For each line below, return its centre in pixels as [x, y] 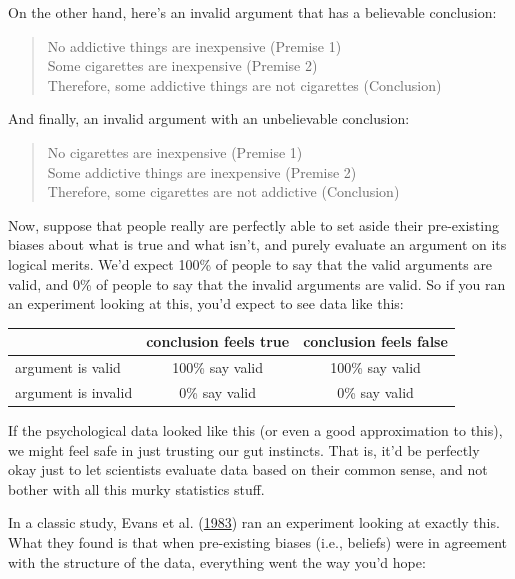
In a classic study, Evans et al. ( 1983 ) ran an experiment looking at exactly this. [254, 522]
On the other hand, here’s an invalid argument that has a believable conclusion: [252, 12]
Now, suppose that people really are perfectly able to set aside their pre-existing [253, 224]
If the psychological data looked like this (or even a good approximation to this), [255, 430]
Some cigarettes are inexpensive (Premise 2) [182, 65]
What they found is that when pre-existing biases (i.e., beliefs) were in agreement [258, 541]
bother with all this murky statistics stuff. [136, 488]
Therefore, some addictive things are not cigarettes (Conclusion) [244, 84]
